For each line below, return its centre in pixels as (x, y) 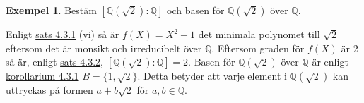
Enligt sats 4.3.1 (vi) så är (63, 34)
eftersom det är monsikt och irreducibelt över (104, 48)
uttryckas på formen (49, 90)
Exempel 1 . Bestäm (51, 10)
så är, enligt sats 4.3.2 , (54, 62)
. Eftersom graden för (258, 48)
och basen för (195, 10)
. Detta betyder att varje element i (212, 76)
